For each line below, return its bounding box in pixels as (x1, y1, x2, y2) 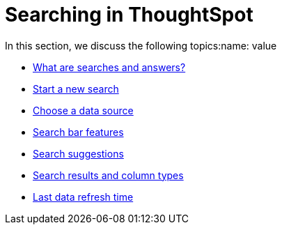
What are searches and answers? (33, 61, 186, 73)
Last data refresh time (33, 190, 134, 203)
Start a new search (33, 82, 119, 95)
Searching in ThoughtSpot (5, 3, 253, 26)
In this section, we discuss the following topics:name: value (5, 39, 277, 52)
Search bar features (33, 125, 124, 138)
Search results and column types (33, 169, 184, 181)
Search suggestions (33, 147, 124, 160)
